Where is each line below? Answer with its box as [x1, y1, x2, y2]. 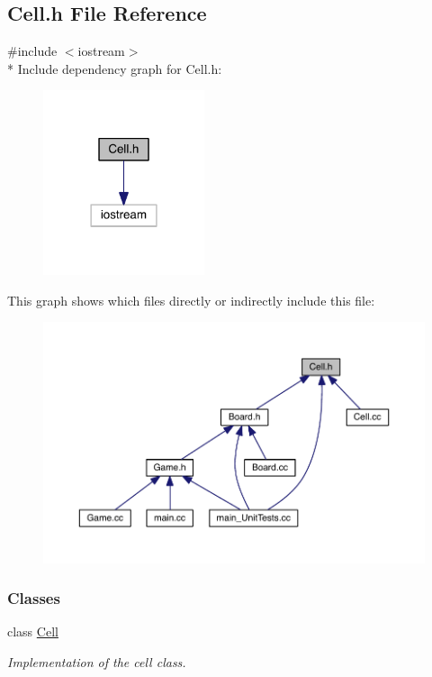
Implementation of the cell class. [7, 652, 186, 671]
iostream [77, 41, 125, 60]
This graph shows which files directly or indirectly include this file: [7, 290, 375, 309]
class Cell [7, 622, 58, 641]
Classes [7, 587, 60, 609]
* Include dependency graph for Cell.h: [7, 59, 222, 78]
